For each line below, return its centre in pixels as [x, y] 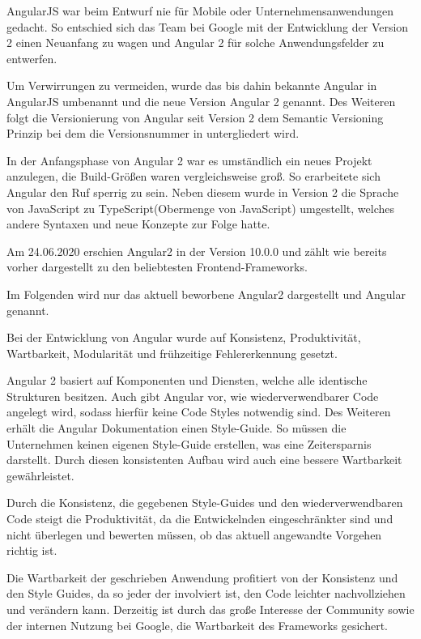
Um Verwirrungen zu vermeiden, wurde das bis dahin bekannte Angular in [192, 85]
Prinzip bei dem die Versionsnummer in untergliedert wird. [153, 133]
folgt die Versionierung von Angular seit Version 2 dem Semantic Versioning [195, 117]
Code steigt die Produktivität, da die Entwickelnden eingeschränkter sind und [200, 519]
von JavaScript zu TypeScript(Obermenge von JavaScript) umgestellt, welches [201, 208]
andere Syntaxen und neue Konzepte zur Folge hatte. [138, 224]
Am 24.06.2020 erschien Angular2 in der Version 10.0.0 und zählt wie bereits [197, 251]
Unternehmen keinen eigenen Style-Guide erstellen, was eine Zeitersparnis [189, 443]
